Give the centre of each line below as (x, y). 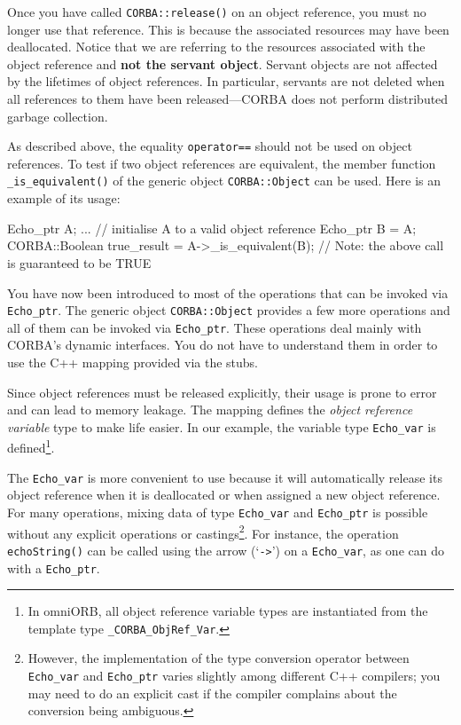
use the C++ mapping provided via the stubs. (133, 362)
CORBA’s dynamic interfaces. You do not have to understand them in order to (223, 345)
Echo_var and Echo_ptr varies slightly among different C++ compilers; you (234, 675)
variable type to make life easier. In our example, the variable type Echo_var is (222, 426)
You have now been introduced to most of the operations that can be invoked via (228, 292)
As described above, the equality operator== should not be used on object (210, 146)
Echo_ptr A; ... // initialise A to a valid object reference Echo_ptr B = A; (212, 228)
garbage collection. (58, 116)
